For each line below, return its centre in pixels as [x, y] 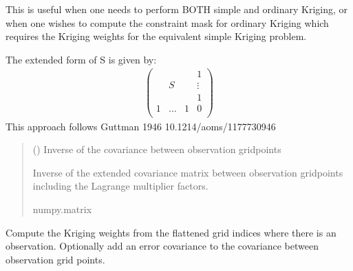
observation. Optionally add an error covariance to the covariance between [162, 246]
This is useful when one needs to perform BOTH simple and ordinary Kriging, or [177, 9]
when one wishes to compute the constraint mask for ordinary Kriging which [167, 22]
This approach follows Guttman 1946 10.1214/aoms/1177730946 [141, 126]
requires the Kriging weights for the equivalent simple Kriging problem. [156, 36]
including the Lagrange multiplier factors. [120, 186]
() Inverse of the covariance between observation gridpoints [157, 149]
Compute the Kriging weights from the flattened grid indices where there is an [171, 232]
